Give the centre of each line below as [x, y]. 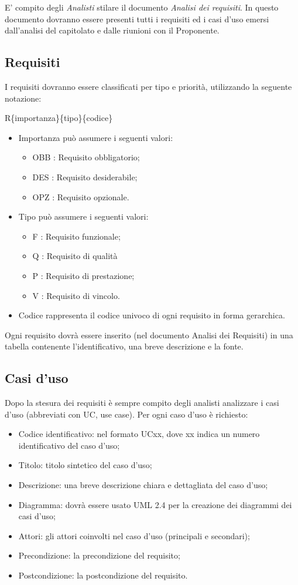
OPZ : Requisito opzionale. [81, 196]
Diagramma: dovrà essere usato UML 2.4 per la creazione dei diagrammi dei [155, 504]
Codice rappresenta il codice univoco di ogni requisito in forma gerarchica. [152, 315]
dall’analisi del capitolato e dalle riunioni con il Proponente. [112, 30]
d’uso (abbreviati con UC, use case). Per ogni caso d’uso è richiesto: [126, 414]
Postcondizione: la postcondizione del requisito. [103, 575]
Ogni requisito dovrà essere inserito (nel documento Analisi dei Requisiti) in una [149, 334]
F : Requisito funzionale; [76, 236]
